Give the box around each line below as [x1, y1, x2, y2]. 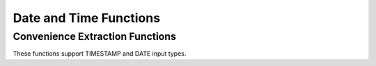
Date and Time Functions [13, 10, 160, 25]
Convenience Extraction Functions [13, 30, 177, 43]
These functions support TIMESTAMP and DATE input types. [13, 49, 187, 58]
